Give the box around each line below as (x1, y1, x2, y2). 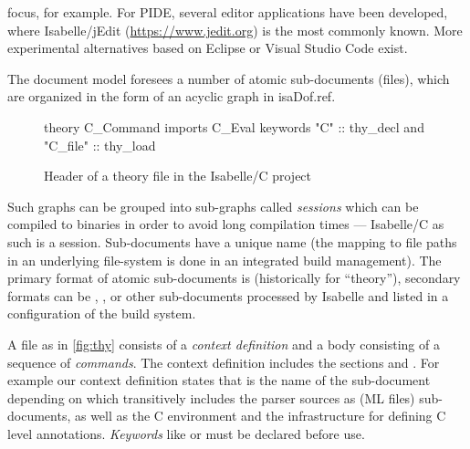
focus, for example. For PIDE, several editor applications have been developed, (7, 3, 448, 21)
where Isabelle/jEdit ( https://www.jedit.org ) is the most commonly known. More (7, 20, 463, 39)
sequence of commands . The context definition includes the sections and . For (7, 352, 440, 371)
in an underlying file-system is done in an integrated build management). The (7, 250, 442, 269)
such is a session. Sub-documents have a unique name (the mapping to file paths (7, 232, 457, 251)
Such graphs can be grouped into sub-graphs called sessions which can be (7, 196, 419, 215)
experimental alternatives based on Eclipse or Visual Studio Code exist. (7, 38, 408, 57)
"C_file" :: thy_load (44, 135, 156, 154)
